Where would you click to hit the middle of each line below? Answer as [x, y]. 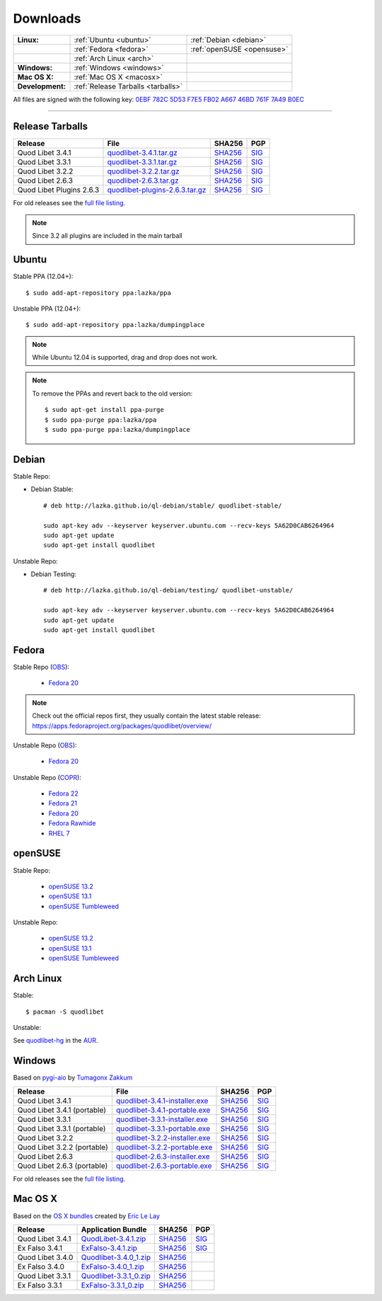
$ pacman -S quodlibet [65, 1011]
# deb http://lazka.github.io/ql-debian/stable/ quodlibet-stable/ [163, 505]
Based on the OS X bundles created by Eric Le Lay [87, 1216]
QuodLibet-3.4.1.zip [114, 1239]
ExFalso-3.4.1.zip [109, 1248]
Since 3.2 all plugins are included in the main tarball [108, 236]
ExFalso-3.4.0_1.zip [112, 1266]
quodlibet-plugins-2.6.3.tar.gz [157, 190]
